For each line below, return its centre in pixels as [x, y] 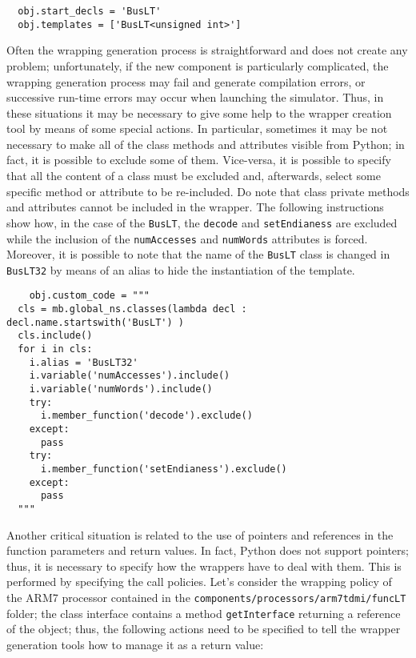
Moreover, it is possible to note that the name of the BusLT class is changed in [198, 254]
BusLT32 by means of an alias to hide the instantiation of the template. [181, 269]
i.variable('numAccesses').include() [130, 376]
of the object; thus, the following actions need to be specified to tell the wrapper [204, 629]
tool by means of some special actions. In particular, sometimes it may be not [197, 128]
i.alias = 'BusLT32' [84, 362]
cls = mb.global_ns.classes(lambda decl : [132, 309]
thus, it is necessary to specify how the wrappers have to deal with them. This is [204, 566]
